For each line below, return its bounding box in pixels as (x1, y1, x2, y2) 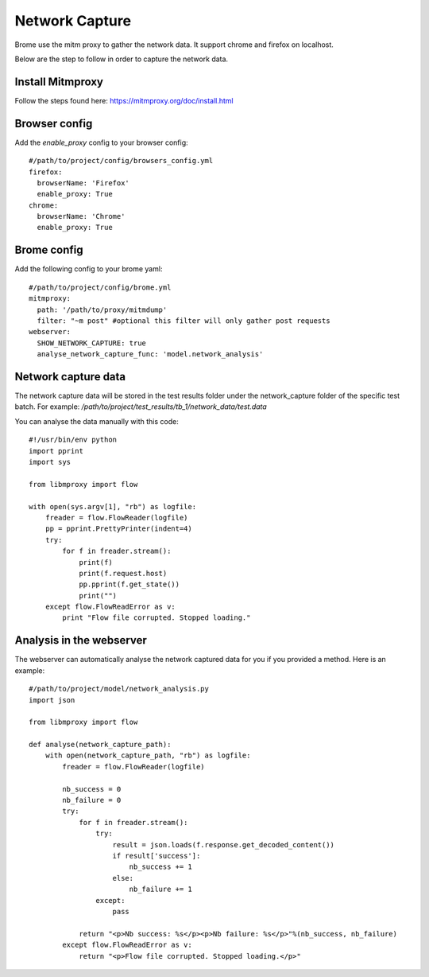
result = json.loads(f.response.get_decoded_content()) (112, 840, 335, 849)
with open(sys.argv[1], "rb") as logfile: (29, 502, 197, 511)
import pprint (29, 446, 83, 455)
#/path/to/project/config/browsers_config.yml (29, 156, 214, 165)
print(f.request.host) (79, 569, 168, 578)
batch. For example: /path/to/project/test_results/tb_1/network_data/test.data (14, 402, 268, 411)
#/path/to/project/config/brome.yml (29, 282, 172, 292)
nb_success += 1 (129, 862, 192, 871)
